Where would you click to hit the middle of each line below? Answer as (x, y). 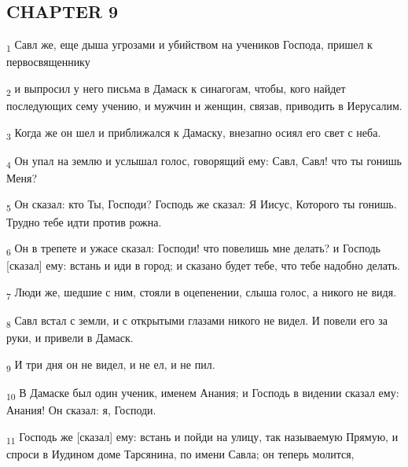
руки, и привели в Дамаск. (70, 338)
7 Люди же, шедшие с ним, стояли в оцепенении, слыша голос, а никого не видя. (202, 292)
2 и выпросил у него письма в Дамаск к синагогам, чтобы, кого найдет (176, 89)
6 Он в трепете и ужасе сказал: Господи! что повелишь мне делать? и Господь (193, 249)
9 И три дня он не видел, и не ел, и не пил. (111, 365)
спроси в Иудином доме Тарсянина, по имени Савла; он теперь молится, (180, 453)
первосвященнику (48, 62)
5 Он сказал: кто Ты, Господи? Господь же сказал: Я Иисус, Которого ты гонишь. (202, 205)
